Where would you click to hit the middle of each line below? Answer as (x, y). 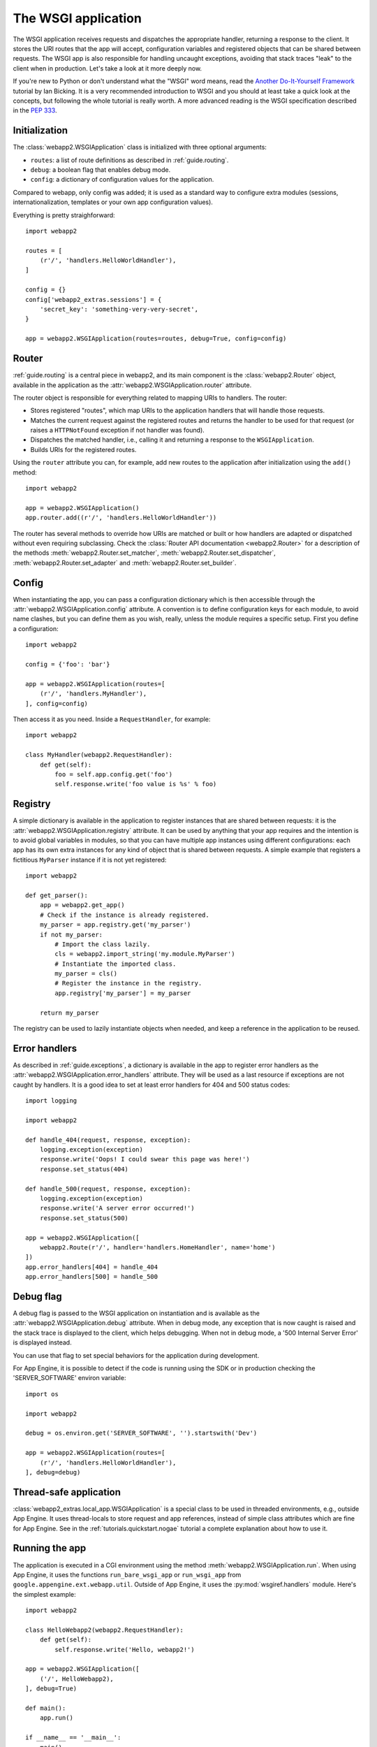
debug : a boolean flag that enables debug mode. (101, 169)
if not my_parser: (71, 934)
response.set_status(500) (84, 1218)
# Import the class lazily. (103, 944)
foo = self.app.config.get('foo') (114, 774)
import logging (51, 1101)
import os (42, 1394)
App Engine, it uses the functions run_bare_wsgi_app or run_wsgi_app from (127, 1574)
